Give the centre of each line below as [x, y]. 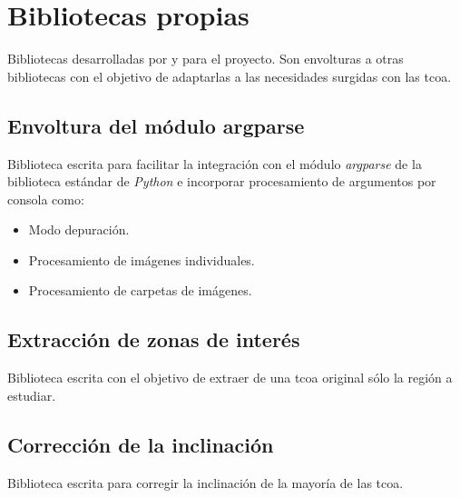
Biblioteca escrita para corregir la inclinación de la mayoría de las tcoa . [206, 482]
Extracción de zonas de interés [154, 339]
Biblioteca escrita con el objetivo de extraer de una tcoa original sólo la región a [230, 378]
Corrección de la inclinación [141, 444]
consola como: [46, 199]
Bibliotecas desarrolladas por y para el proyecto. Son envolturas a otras [206, 59]
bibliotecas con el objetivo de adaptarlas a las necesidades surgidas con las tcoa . [230, 76]
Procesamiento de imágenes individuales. [142, 259]
